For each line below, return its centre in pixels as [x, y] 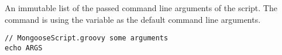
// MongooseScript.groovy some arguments [87, 38]
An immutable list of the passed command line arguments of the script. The [141, 8]
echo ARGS [24, 48]
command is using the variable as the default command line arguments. [133, 19]
